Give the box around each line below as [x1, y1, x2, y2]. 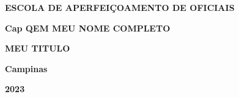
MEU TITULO [5, 42, 70, 55]
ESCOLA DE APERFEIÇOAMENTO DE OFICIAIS [5, 1, 235, 13]
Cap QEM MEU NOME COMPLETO [5, 21, 171, 34]
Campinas [5, 62, 48, 75]
